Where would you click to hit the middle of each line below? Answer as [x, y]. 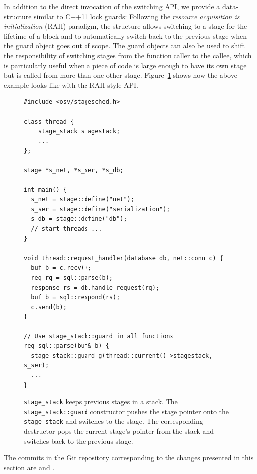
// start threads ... [67, 229]
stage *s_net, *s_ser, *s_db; [74, 170]
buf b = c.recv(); [61, 268]
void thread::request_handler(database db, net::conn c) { [124, 258]
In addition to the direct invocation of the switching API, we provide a [112, 6]
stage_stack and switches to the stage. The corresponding [114, 421]
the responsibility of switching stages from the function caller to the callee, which [128, 55]
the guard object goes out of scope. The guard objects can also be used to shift [124, 46]
